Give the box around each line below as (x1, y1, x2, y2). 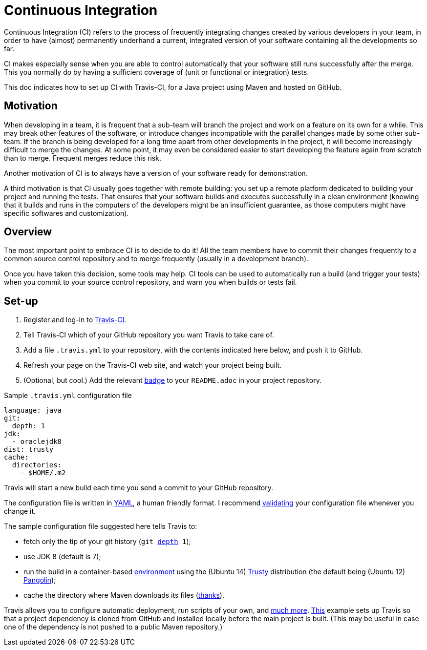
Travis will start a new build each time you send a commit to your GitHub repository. (4, 483, 274, 492)
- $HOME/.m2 (20, 469, 66, 477)
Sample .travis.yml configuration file (4, 391, 132, 400)
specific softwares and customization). (4, 209, 129, 217)
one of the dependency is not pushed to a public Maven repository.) (4, 623, 223, 631)
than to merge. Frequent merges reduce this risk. (4, 153, 161, 162)
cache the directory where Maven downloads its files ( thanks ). (23, 591, 224, 600)
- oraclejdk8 (12, 438, 62, 446)
